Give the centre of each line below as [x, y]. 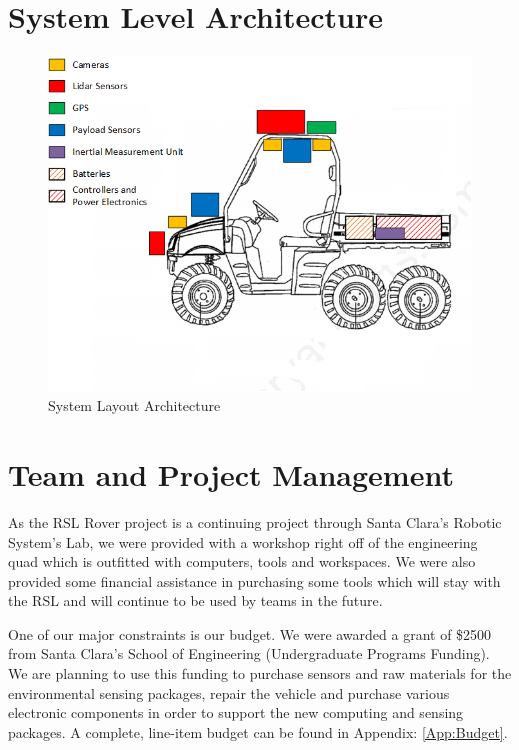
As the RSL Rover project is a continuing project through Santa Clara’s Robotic [255, 521]
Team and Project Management [231, 473]
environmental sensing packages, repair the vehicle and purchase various [229, 692]
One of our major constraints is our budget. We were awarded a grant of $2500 [250, 633]
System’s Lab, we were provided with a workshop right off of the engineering [243, 541]
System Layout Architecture [134, 405]
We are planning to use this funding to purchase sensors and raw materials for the [260, 673]
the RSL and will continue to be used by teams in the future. [195, 600]
